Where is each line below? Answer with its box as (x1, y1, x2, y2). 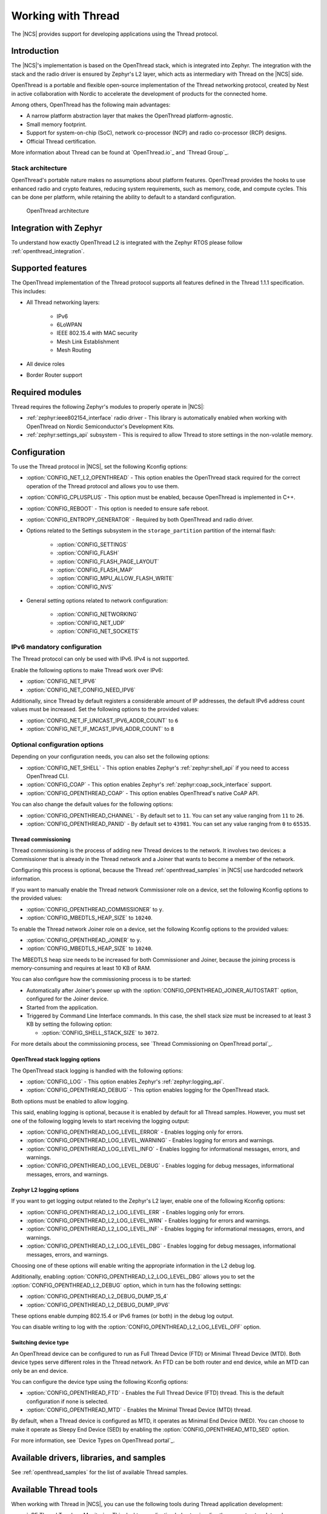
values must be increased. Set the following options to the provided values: (11, 706, 199, 713)
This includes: (11, 288, 47, 295)
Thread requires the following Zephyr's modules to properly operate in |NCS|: (11, 403, 205, 410)
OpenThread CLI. (26, 773, 69, 780)
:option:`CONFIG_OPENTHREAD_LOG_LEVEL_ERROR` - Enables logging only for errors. (26, 1128, 243, 1135)
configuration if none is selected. (26, 1398, 109, 1405)
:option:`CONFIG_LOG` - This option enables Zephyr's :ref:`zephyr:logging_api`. (26, 1078, 225, 1085)
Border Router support (26, 371, 83, 378)
